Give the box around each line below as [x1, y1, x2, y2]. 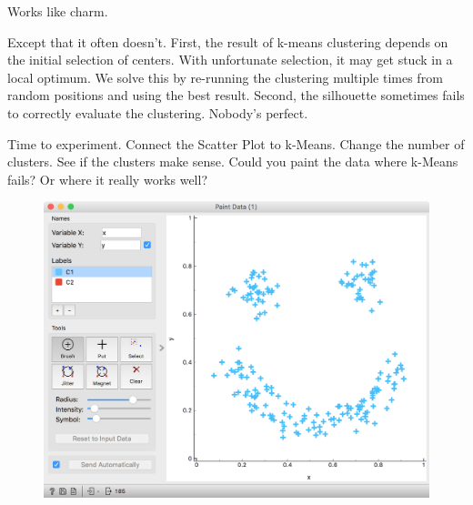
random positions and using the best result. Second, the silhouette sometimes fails [7, 86, 465, 105]
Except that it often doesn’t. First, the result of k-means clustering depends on [7, 32, 448, 51]
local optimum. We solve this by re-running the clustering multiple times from [7, 67, 443, 86]
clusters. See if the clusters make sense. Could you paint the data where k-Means [7, 152, 458, 171]
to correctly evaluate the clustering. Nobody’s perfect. [7, 103, 308, 122]
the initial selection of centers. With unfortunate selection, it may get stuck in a [7, 50, 453, 69]
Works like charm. [7, 2, 108, 20]
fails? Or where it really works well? [7, 169, 208, 188]
